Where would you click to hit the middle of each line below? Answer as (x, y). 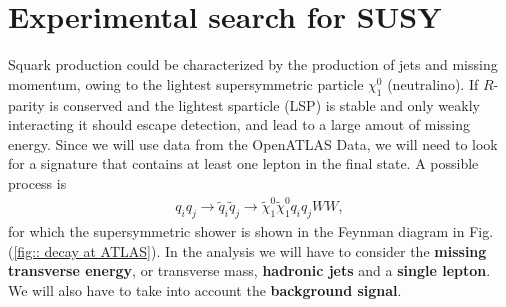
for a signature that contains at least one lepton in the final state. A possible (243, 163)
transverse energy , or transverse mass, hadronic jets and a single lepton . (249, 270)
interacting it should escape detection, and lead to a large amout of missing (239, 124)
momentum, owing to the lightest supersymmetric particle (186, 83)
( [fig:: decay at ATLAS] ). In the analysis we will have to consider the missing (247, 250)
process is (37, 182)
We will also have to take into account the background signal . (205, 289)
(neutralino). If (433, 83)
